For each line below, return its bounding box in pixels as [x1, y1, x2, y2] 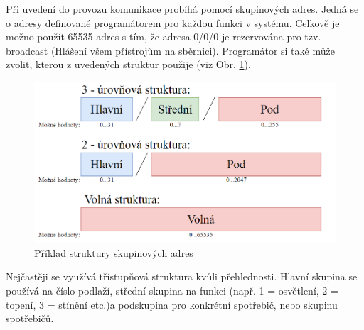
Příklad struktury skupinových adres [34, 245, 193, 260]
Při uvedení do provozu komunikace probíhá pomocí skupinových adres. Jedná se [6, 1, 359, 16]
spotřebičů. [6, 311, 54, 326]
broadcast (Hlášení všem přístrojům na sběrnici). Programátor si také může [6, 43, 335, 57]
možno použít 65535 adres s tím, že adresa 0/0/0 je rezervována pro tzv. [6, 29, 321, 44]
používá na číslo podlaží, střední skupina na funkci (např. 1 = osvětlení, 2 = [6, 283, 338, 298]
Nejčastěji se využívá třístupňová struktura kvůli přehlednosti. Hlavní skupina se [6, 269, 358, 284]
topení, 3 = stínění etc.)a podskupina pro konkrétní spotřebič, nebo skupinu [6, 297, 338, 312]
